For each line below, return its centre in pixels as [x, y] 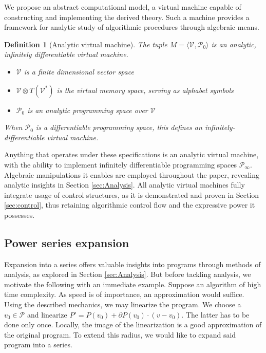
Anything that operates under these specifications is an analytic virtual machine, [131, 154]
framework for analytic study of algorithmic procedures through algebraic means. [132, 27]
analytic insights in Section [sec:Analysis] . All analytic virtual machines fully [125, 185]
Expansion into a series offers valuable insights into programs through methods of [132, 264]
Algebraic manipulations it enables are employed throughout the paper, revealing [132, 174]
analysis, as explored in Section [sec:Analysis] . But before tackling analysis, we [128, 274]
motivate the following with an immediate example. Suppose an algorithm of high [133, 284]
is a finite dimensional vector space [79, 71]
